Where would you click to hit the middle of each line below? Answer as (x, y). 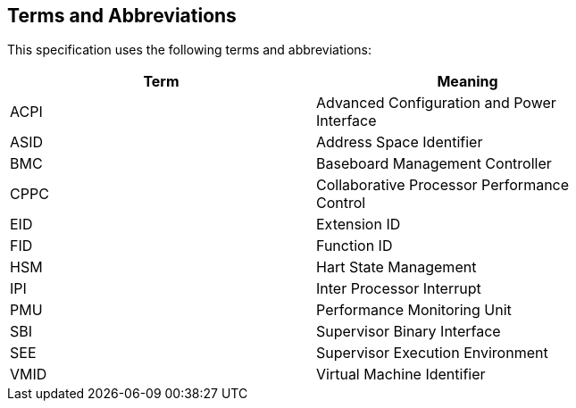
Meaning (467, 82)
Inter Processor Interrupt (399, 289)
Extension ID (359, 225)
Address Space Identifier (400, 142)
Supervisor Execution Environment (432, 353)
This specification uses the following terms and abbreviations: (189, 50)
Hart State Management (397, 267)
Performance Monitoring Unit (414, 310)
